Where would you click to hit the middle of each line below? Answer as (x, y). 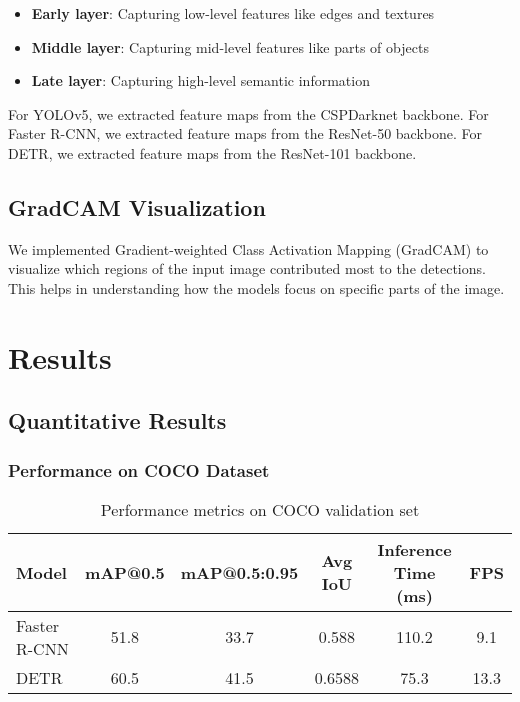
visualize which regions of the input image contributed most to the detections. (247, 268)
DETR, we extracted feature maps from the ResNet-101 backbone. (212, 152)
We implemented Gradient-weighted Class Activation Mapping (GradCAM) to (248, 248)
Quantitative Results (117, 420)
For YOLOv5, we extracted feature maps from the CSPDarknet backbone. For (248, 113)
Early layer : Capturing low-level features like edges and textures (233, 13)
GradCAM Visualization (137, 206)
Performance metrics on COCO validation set (260, 509)
